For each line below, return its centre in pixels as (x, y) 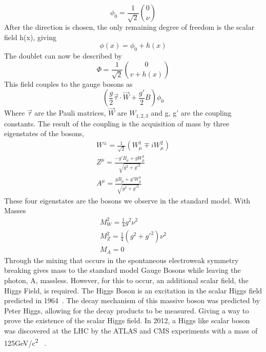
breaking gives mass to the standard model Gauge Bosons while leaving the (122, 270)
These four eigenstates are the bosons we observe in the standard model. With (127, 200)
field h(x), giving (30, 37)
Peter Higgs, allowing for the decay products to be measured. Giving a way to (127, 310)
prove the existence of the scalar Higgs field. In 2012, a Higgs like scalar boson (127, 320)
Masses (15, 210)
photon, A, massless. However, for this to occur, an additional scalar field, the (126, 280)
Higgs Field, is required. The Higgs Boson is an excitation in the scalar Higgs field (133, 290)
